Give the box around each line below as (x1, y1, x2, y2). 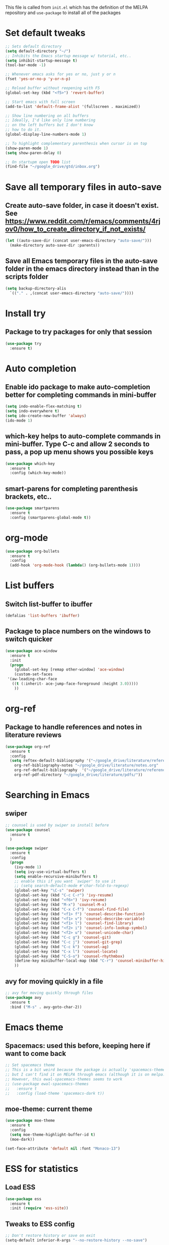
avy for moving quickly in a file (5, 977, 104, 985)
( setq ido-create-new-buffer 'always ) (5, 413, 87, 419)
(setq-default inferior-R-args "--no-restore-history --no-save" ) (5, 1237, 147, 1242)
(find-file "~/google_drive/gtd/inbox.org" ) (5, 164, 100, 169)
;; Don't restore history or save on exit (5, 1233, 96, 1238)
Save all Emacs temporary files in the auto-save (5, 257, 158, 265)
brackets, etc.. (5, 492, 52, 501)
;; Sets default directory (5, 44, 62, 49)
